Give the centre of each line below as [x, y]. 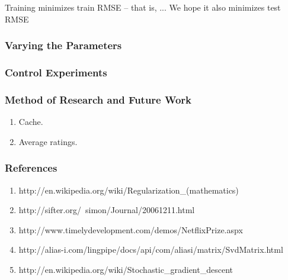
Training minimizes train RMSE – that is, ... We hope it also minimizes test [143, 7]
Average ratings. [48, 141]
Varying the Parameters [63, 45]
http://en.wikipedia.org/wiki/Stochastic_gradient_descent [126, 269]
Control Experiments [56, 72]
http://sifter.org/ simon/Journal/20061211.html [107, 210]
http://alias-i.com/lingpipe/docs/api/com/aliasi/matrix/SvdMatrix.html [151, 250]
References [31, 168]
